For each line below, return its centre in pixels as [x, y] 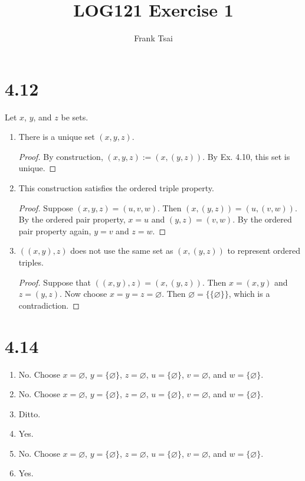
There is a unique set [57, 137]
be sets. [75, 117]
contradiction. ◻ [49, 305]
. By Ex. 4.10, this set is [246, 156]
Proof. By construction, [61, 156]
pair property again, [55, 230]
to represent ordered [264, 251]
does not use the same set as [122, 251]
